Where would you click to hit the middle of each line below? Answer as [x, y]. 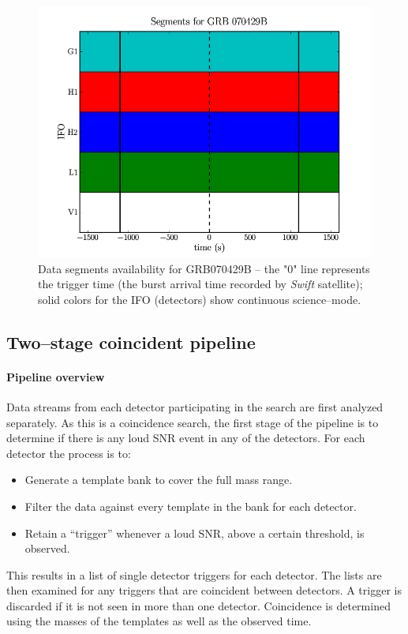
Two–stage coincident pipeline [131, 341]
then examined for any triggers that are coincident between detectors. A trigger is [204, 590]
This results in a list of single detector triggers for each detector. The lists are [194, 574]
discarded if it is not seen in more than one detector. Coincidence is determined [198, 605]
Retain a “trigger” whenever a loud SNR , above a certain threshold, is [195, 533]
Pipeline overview [56, 376]
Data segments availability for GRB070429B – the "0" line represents [204, 268]
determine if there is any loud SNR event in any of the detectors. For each [186, 438]
